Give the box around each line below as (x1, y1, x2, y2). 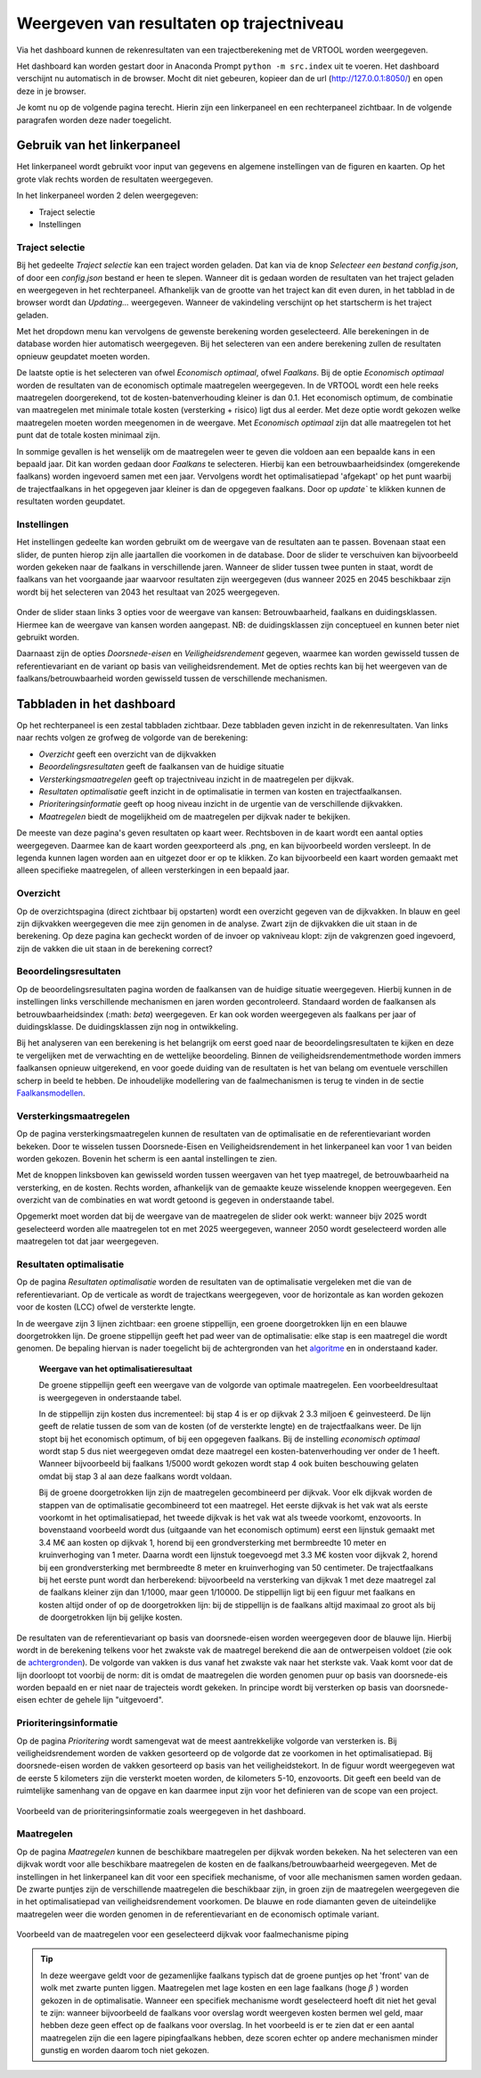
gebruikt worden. (16, 632, 80, 643)
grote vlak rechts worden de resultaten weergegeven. (16, 174, 214, 185)
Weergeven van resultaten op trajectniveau (16, 13, 345, 33)
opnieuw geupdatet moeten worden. (16, 350, 151, 361)
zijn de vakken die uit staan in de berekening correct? (16, 943, 213, 954)
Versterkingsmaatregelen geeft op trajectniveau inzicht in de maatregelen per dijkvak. (38, 774, 355, 784)
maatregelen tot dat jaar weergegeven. (16, 1236, 159, 1247)
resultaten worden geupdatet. (16, 496, 126, 507)
